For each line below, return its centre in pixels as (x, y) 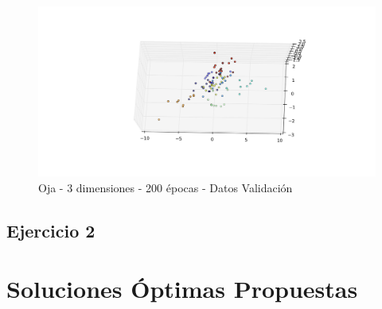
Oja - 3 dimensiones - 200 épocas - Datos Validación (166, 187)
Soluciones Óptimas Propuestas (182, 289)
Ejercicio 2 (51, 230)
